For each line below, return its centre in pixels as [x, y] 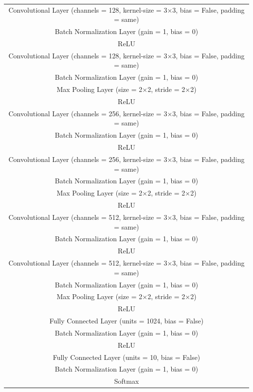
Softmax [126, 381]
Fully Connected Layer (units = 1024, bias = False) [126, 321]
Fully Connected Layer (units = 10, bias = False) [126, 357]
